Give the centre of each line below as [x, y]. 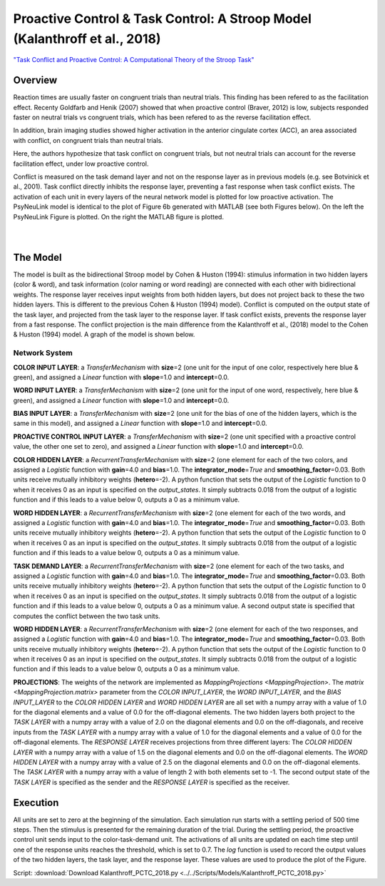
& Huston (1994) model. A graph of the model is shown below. [104, 334]
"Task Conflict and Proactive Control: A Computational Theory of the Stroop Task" [134, 60]
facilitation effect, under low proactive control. [81, 164]
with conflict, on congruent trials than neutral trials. [88, 140]
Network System [43, 353]
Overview [35, 80]
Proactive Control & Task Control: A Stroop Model [162, 19]
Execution [36, 803]
